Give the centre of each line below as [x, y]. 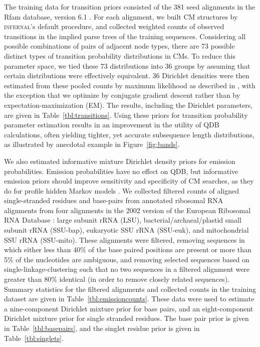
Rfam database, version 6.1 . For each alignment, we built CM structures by [121, 16]
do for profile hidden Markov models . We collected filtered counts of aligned [121, 190]
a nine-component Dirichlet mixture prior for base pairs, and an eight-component [129, 308]
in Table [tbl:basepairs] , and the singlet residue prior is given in [102, 328]
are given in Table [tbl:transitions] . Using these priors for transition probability [126, 115]
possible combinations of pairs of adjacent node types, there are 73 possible [119, 46]
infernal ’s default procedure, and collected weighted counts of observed [114, 26]
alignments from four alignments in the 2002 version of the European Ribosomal [127, 210]
